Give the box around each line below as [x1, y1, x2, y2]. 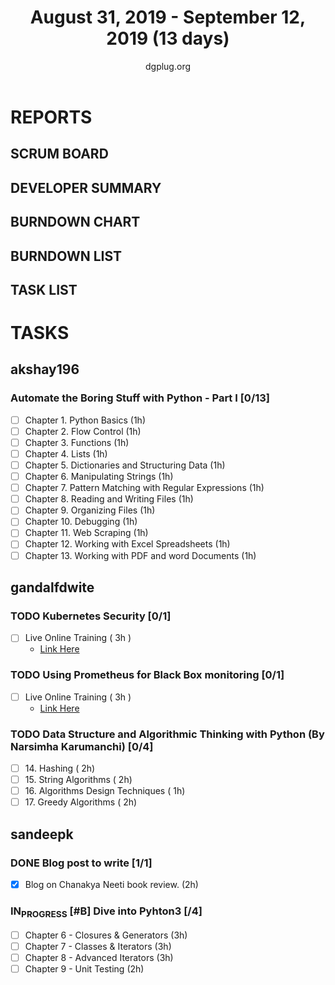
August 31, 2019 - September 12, [29, 6, 307, 29]
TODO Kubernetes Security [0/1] [10, 609, 172, 623]
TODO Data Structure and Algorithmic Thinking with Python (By [10, 727, 325, 741]
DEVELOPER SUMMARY [10, 179, 162, 196]
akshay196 [10, 361, 80, 378]
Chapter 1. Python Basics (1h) [24, 414, 146, 426]
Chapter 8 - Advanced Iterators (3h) [24, 951, 174, 963]
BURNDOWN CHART [10, 214, 141, 231]
